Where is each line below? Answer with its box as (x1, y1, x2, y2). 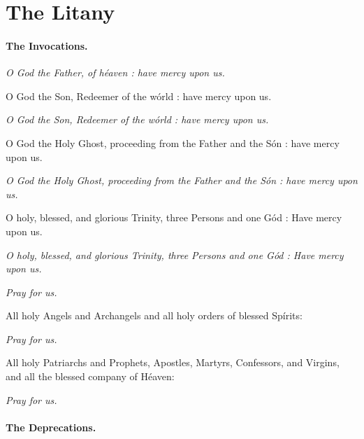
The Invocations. (6, 38, 88, 53)
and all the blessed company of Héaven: (6, 369, 175, 384)
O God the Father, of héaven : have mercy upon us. (6, 65, 225, 80)
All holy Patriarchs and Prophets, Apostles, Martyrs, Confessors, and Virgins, (6, 355, 340, 370)
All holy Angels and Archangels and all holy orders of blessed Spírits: (6, 308, 303, 323)
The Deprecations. (6, 419, 96, 434)
